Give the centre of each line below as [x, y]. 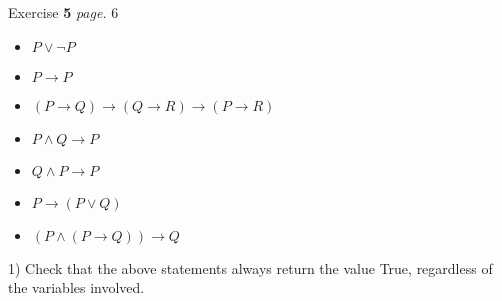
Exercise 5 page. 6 [63, 12]
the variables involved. [76, 287]
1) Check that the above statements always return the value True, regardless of [250, 267]
